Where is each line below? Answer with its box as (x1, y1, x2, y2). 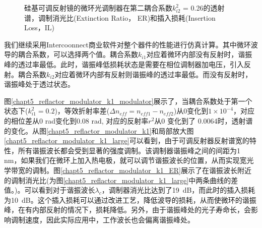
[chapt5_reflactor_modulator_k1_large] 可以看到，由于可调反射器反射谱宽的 (4, 135, 249, 146)
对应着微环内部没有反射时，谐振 (146, 49, 252, 60)
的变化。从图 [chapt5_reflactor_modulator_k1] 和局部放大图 (4, 125, 194, 136)
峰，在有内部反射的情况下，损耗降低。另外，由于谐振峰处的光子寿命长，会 (4, 204, 251, 215)
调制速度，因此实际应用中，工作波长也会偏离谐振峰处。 (11, 214, 194, 224)
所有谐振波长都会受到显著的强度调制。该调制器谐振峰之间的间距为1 (18, 145, 240, 155)
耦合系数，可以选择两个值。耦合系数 (18, 49, 138, 60)
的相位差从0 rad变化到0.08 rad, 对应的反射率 (4, 115, 149, 126)
